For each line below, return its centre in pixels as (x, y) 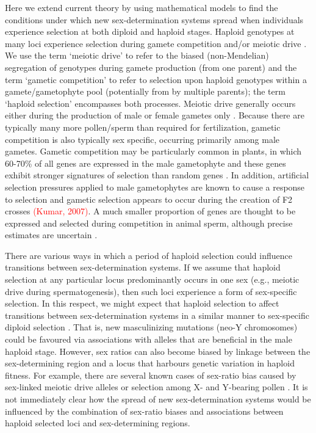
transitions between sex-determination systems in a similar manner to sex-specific (157, 315)
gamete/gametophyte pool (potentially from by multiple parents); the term (145, 91)
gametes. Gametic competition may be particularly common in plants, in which (153, 151)
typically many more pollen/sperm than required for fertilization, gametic (143, 127)
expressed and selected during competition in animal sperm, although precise (149, 223)
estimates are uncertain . (51, 235)
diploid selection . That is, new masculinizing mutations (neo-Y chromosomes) (151, 327)
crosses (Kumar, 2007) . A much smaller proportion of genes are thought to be (150, 211)
